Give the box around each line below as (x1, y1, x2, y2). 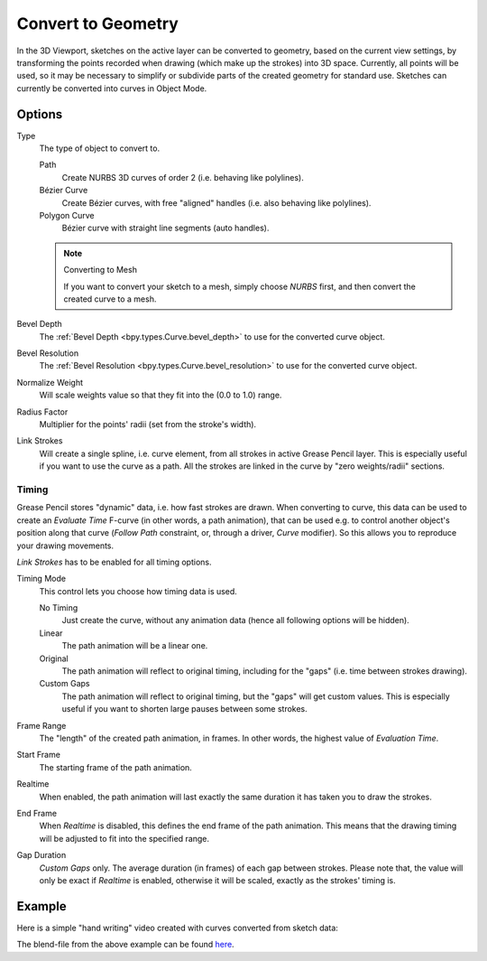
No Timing (39, 602, 78, 613)
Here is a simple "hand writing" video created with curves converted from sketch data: (16, 922, 338, 933)
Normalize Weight (16, 377, 84, 387)
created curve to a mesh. (63, 294, 157, 304)
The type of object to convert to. (39, 143, 161, 154)
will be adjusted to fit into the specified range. (39, 833, 210, 844)
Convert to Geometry (16, 14, 179, 33)
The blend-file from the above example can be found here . (16, 939, 234, 950)
